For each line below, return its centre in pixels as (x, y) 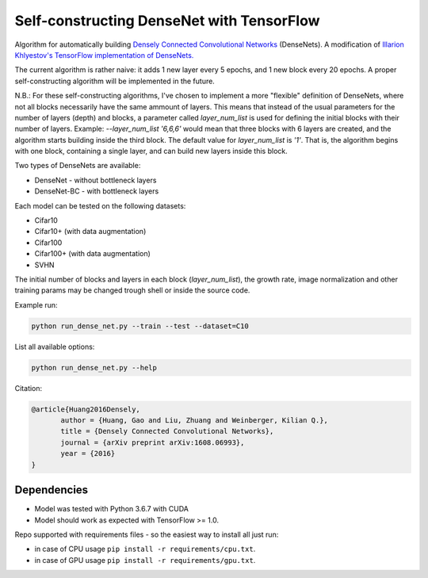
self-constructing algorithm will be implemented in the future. (115, 81)
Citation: (29, 388)
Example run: (36, 304)
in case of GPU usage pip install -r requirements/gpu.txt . (145, 560)
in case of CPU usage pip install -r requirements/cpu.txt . (145, 549)
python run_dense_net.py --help (94, 367)
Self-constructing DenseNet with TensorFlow (167, 21)
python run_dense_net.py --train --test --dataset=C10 (140, 326)
